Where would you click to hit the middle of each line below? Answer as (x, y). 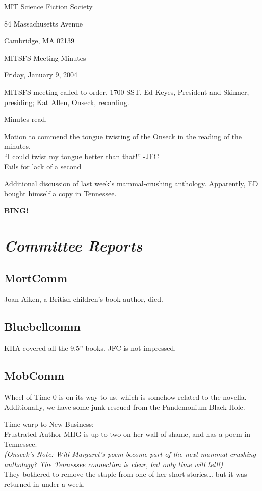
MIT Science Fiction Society (48, 6)
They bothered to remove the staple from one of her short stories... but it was (126, 474)
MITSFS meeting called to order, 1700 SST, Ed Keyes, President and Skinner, (127, 92)
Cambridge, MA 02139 (40, 41)
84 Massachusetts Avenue (43, 23)
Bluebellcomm (42, 327)
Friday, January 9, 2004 (41, 75)
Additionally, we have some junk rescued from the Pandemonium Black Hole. (125, 407)
